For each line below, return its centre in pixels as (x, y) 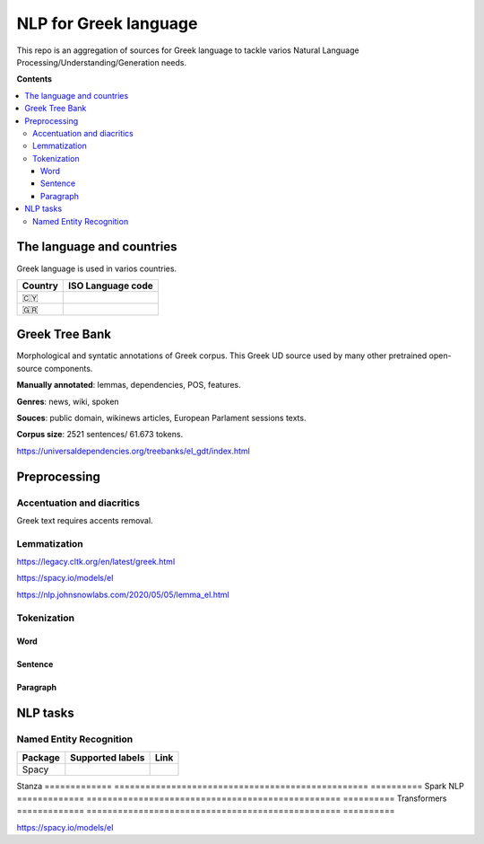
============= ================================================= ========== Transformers (232, 798)
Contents (35, 79)
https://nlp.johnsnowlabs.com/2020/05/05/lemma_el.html (123, 594)
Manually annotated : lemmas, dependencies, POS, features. (129, 385)
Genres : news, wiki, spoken (68, 401)
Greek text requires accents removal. (85, 520)
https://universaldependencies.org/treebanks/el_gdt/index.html (134, 451)
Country (40, 286)
